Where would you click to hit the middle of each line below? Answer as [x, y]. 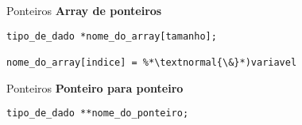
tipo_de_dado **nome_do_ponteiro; [98, 114]
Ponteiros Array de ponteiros [84, 10]
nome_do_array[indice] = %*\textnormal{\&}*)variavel [152, 62]
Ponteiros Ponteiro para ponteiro [95, 87]
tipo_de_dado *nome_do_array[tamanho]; [112, 36]
